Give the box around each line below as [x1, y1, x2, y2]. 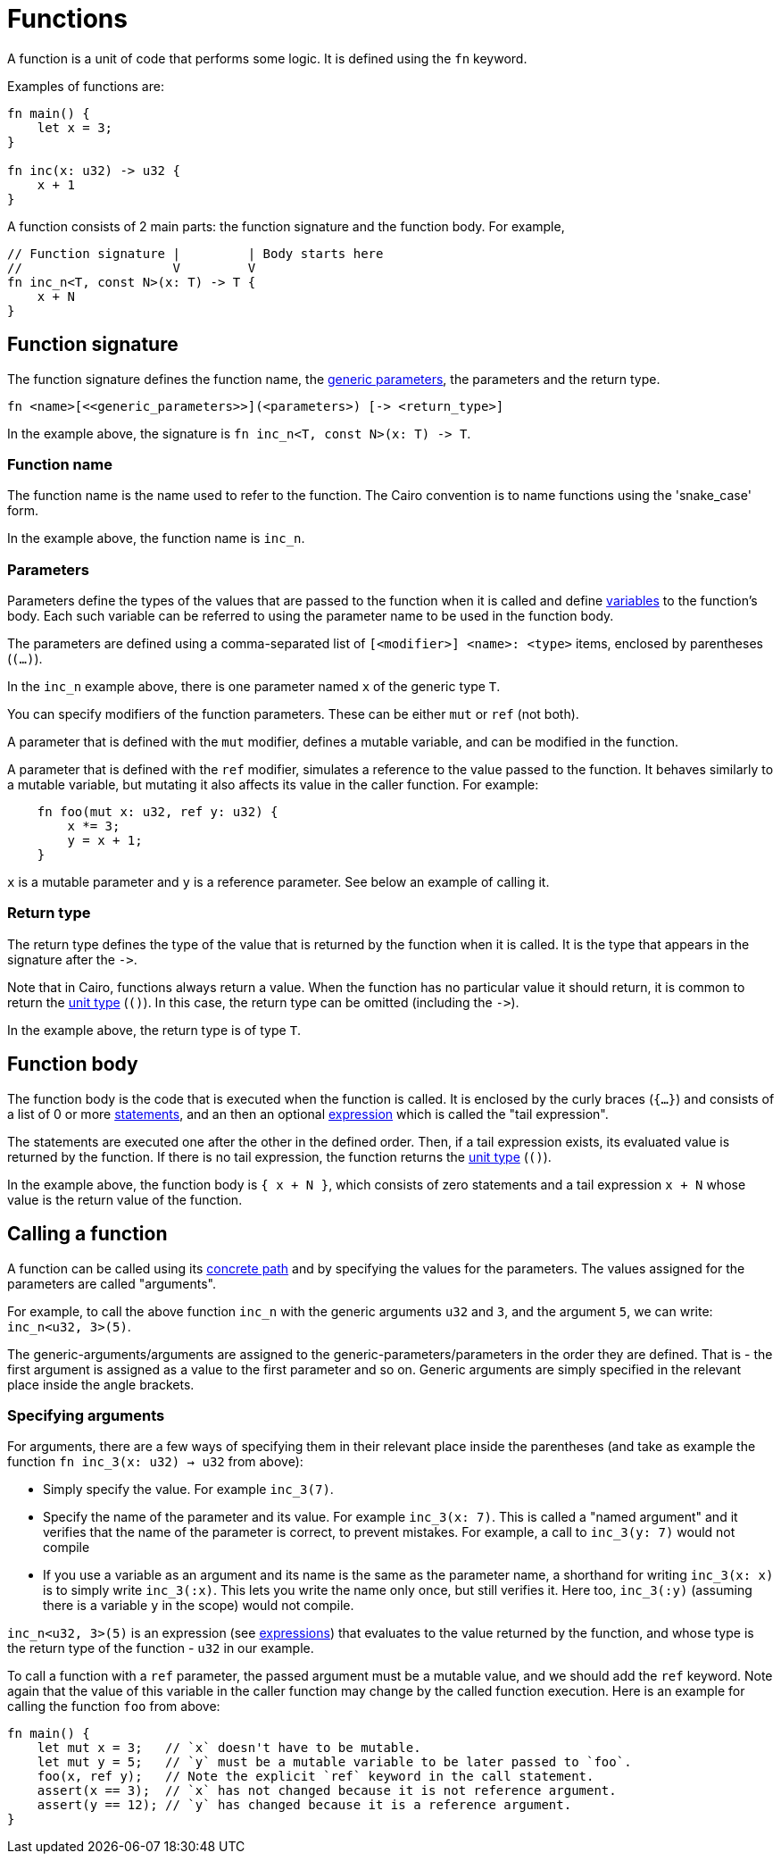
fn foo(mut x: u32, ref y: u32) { [37, 805, 278, 820]
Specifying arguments [7, 1406, 165, 1424]
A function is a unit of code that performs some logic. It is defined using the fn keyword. [7, 50, 528, 66]
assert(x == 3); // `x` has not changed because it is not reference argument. [37, 1783, 617, 1798]
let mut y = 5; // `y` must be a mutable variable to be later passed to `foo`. [37, 1755, 632, 1770]
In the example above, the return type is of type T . [7, 1022, 302, 1038]
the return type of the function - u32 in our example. [7, 1640, 314, 1657]
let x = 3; [37, 120, 113, 135]
